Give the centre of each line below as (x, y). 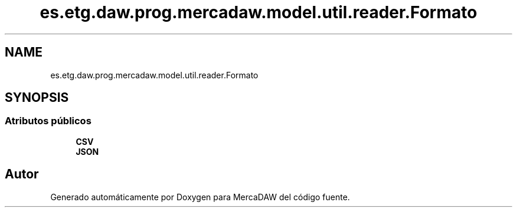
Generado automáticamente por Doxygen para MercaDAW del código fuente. (200, 197)
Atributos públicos (48, 121)
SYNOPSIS (37, 98)
